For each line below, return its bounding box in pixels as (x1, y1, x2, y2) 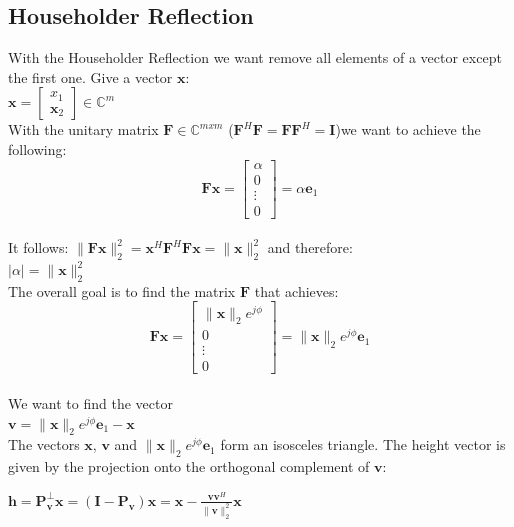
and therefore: (267, 237, 353, 258)
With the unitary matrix (8, 119, 159, 140)
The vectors (8, 434, 80, 455)
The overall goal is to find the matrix (8, 280, 236, 301)
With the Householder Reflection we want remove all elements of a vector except (8, 47, 502, 68)
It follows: (8, 237, 69, 258)
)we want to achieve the (335, 119, 481, 140)
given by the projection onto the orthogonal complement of (8, 456, 370, 477)
